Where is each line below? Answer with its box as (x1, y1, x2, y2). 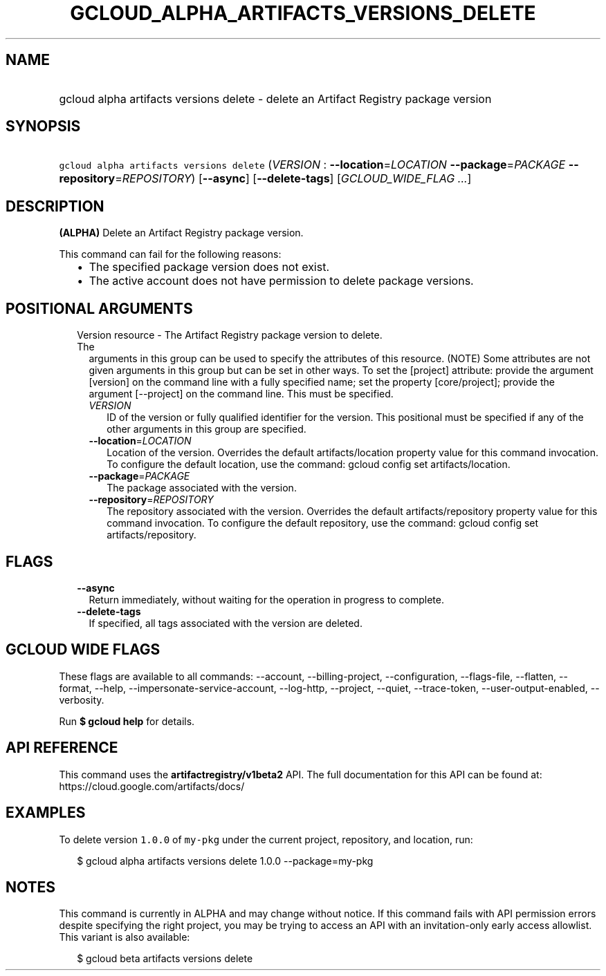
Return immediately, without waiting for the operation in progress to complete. (89, 593, 444, 606)
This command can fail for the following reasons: (59, 248, 282, 261)
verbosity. (59, 693, 104, 706)
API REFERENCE (6, 739, 118, 757)
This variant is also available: (59, 931, 190, 944)
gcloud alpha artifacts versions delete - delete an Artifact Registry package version (59, 91, 492, 106)
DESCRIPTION (6, 197, 104, 215)
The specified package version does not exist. (89, 260, 330, 274)
